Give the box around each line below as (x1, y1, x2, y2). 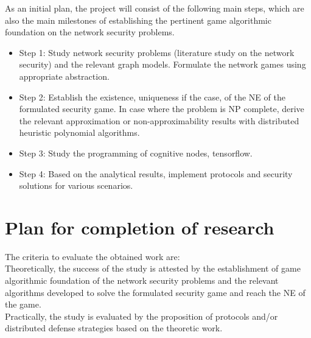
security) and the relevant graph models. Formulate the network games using (19, 58, 306, 71)
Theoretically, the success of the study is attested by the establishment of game (5, 262, 301, 275)
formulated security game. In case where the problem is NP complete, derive (19, 102, 304, 115)
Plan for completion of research (5, 214, 274, 239)
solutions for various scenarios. (19, 179, 133, 192)
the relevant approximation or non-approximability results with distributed (19, 114, 299, 127)
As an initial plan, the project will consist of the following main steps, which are (5, 2, 304, 14)
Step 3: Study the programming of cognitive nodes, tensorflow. (19, 146, 253, 159)
